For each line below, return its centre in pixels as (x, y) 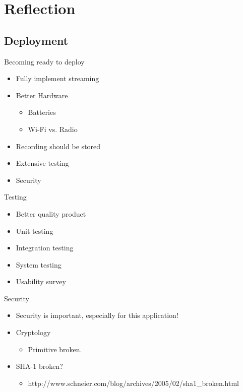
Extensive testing (42, 163)
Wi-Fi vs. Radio (53, 129)
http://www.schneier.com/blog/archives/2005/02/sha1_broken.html (134, 383)
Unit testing (35, 231)
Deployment (36, 40)
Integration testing (45, 248)
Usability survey (41, 281)
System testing (39, 264)
